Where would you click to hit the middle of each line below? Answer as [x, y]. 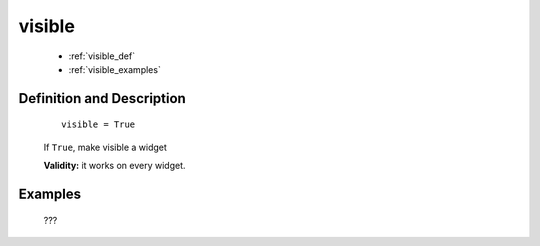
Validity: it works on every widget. [114, 166]
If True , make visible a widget [105, 147]
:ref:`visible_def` [101, 56]
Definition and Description [102, 98]
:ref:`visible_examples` [115, 69]
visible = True [98, 124]
